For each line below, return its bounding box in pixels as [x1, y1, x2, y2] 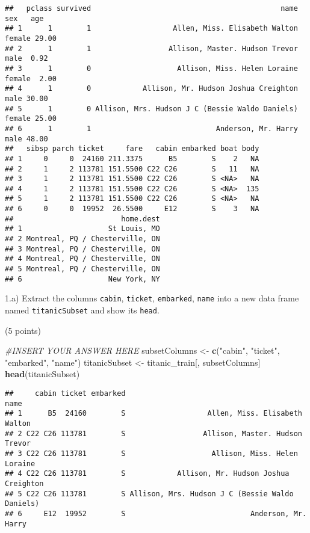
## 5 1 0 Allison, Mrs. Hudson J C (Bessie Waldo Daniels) [5, 104, 298, 113]
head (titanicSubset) [5, 368, 80, 380]
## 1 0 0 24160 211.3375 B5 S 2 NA [5, 154, 259, 163]
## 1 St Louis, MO [5, 224, 160, 233]
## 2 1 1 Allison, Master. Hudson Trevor [5, 44, 298, 53]
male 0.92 [5, 54, 48, 63]
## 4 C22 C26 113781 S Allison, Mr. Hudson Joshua [5, 469, 290, 478]
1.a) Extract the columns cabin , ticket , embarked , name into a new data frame [5, 292, 299, 304]
